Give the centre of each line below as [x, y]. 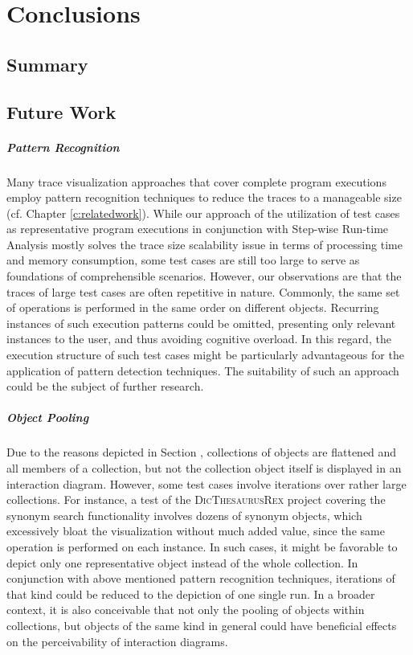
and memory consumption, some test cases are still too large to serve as [183, 260]
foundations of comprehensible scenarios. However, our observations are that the [204, 276]
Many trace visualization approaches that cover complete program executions [196, 181]
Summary [47, 64]
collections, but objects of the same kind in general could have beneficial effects [202, 625]
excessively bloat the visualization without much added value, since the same [196, 531]
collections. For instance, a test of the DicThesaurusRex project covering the [196, 499]
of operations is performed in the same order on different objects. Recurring [193, 307]
